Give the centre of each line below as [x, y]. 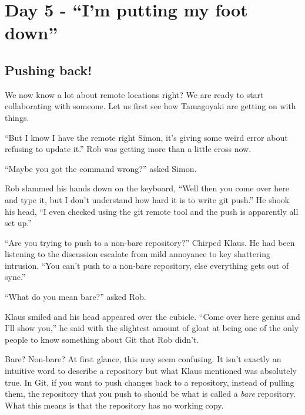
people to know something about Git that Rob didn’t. [102, 339]
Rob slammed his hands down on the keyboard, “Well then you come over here [147, 188]
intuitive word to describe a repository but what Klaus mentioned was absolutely [151, 371]
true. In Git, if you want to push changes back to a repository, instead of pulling [150, 382]
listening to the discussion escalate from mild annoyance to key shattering [138, 254]
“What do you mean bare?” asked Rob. [76, 297]
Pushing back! [48, 70]
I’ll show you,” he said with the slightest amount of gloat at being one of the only [152, 328]
